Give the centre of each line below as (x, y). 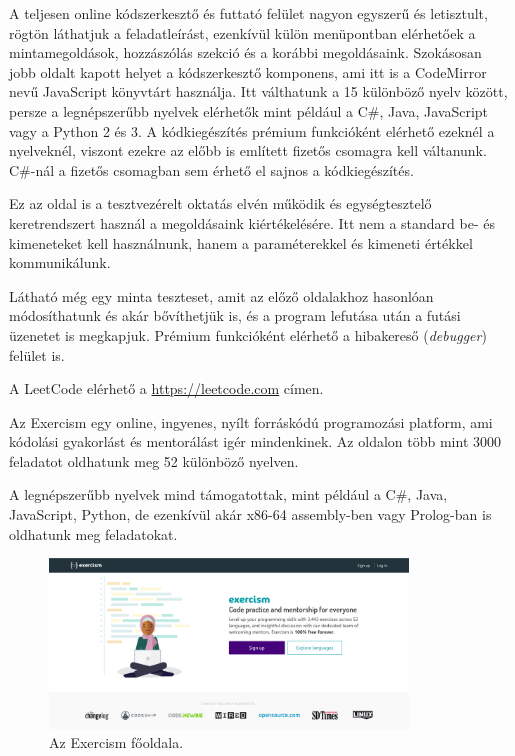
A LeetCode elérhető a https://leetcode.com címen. (166, 388)
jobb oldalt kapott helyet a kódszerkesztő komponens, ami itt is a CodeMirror (248, 71)
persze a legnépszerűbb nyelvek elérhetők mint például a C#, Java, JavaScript (249, 110)
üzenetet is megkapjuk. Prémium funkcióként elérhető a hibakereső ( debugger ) (248, 334)
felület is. (37, 354)
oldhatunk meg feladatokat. (93, 533)
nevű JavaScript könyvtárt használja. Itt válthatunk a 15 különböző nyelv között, (258, 91)
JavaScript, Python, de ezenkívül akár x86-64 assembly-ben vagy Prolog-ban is (250, 514)
